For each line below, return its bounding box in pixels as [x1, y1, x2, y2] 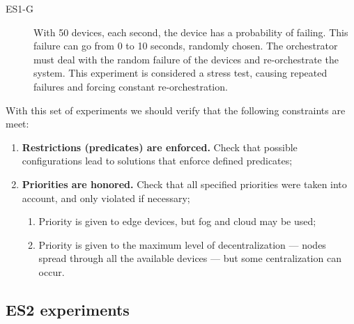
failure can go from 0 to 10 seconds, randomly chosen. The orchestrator [33, 38, 338, 53]
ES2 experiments [6, 298, 130, 320]
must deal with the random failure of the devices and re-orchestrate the [33, 52, 339, 66]
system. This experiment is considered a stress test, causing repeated [33, 65, 328, 80]
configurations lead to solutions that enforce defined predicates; [22, 153, 293, 168]
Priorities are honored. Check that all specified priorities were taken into [22, 176, 347, 191]
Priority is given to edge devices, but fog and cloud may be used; [38, 214, 316, 229]
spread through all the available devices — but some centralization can [38, 251, 341, 265]
